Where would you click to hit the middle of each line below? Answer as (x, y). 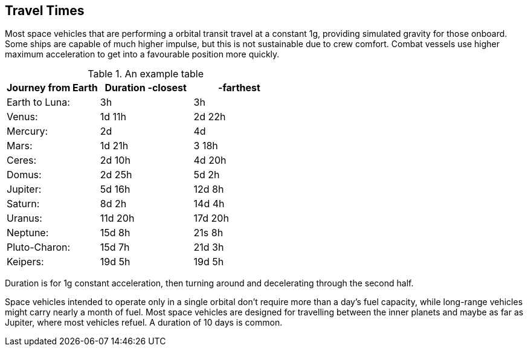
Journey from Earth (52, 88)
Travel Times (45, 11)
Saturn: (23, 204)
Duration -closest (146, 88)
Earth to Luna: (38, 102)
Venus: (22, 117)
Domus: (24, 175)
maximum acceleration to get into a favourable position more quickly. (142, 54)
